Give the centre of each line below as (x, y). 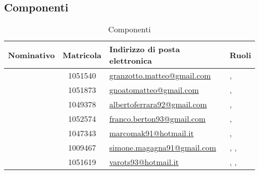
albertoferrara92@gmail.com (158, 104)
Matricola (82, 55)
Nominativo (31, 55)
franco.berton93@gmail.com (157, 119)
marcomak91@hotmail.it (151, 133)
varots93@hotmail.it (144, 162)
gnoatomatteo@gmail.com (154, 90)
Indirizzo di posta (145, 49)
